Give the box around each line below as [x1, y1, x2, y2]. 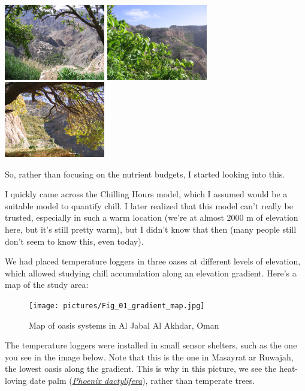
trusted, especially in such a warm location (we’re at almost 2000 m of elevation [5, 211, 298, 224]
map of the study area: [5, 278, 89, 291]
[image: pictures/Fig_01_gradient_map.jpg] [29, 302, 205, 310]
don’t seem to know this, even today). [5, 234, 144, 247]
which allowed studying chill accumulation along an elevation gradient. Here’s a [5, 266, 297, 279]
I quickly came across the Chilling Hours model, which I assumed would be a [5, 188, 288, 200]
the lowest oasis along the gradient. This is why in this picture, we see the [5, 362, 277, 375]
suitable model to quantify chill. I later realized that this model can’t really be [5, 199, 293, 212]
